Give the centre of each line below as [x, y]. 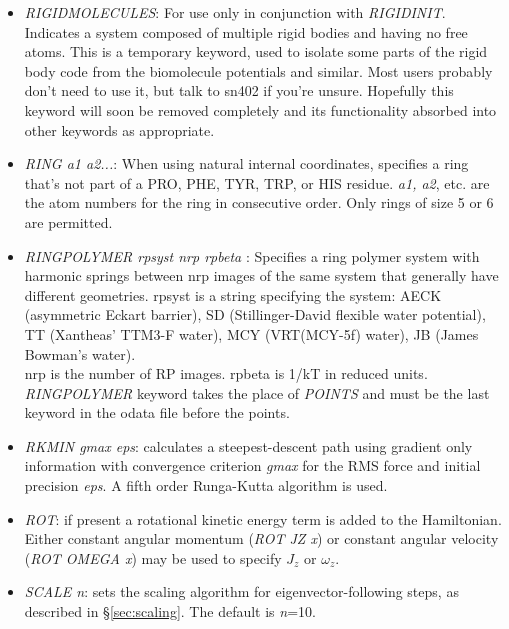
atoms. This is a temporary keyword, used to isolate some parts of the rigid [256, 51]
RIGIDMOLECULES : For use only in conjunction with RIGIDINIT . [235, 12]
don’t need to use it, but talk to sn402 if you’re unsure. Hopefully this [239, 90]
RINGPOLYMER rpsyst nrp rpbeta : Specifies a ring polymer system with [252, 255]
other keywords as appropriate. [119, 129]
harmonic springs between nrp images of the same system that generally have [261, 275]
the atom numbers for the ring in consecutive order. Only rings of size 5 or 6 [259, 202]
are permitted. [68, 221]
